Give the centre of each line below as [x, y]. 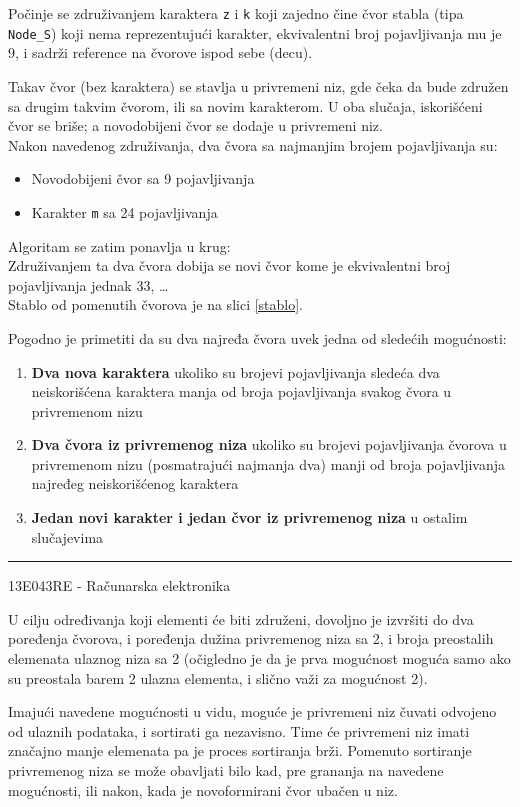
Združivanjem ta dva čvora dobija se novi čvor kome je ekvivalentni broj [229, 265]
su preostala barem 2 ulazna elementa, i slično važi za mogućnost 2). [218, 677]
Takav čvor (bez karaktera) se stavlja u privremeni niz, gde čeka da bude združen [258, 85]
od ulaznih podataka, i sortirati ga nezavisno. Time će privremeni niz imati [239, 730]
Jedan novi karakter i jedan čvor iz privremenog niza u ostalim [249, 517]
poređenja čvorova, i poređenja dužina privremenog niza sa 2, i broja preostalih [251, 638]
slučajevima [67, 536]
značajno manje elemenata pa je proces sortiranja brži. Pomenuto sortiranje [240, 750]
